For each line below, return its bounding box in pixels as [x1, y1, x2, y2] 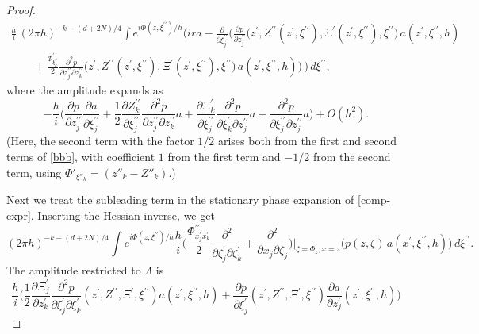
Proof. [6, 2, 36, 17]
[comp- [357, 191, 391, 208]
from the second [312, 148, 391, 164]
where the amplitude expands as [6, 82, 163, 98]
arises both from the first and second [217, 132, 397, 149]
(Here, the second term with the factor [6, 132, 194, 149]
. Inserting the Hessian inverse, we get [30, 206, 215, 223]
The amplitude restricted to [6, 262, 141, 278]
